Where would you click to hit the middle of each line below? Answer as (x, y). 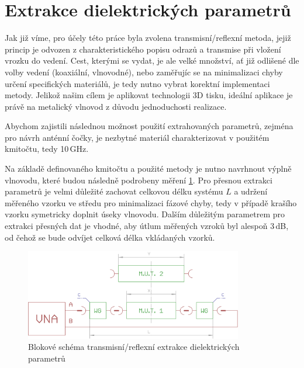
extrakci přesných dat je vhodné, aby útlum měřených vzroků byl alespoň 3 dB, (147, 226)
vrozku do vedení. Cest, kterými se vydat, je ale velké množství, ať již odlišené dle (152, 60)
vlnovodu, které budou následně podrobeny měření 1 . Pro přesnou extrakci (139, 180)
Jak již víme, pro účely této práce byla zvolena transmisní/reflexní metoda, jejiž (148, 38)
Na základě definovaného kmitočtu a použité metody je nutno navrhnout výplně (148, 169)
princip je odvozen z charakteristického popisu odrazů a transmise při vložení (143, 49)
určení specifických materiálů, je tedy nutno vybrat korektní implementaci (137, 83)
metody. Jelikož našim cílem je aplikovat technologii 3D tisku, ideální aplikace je (149, 95)
